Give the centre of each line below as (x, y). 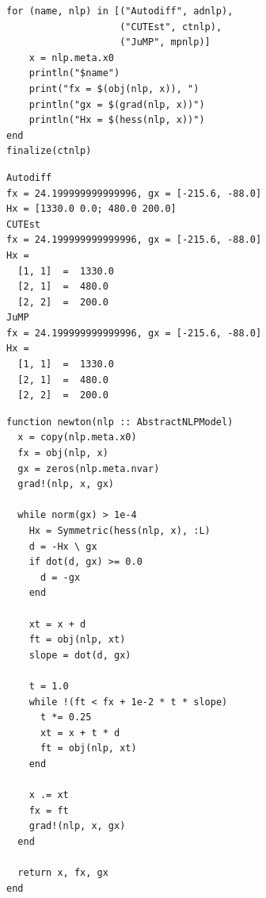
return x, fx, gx (63, 873)
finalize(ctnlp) (49, 151)
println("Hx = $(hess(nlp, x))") (117, 120)
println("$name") (74, 73)
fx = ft (49, 810)
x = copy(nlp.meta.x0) (77, 437)
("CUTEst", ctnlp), (171, 27)
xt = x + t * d (80, 733)
